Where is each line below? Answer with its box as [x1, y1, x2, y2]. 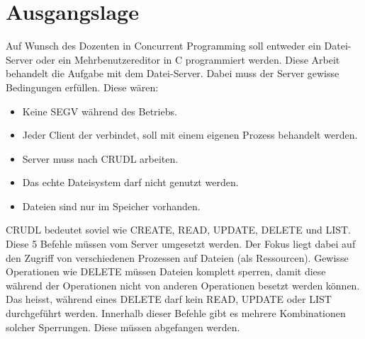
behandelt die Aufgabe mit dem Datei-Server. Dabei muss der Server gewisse [6, 66, 339, 81]
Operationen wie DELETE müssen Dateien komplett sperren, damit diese [6, 264, 326, 279]
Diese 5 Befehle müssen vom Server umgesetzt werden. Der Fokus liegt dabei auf [6, 236, 356, 251]
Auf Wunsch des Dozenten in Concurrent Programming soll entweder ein [6, 38, 321, 53]
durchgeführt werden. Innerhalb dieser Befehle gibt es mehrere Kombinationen [6, 306, 346, 321]
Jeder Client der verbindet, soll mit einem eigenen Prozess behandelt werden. [22, 127, 358, 142]
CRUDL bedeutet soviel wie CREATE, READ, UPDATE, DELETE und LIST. [6, 222, 351, 237]
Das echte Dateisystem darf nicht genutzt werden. [22, 175, 239, 190]
